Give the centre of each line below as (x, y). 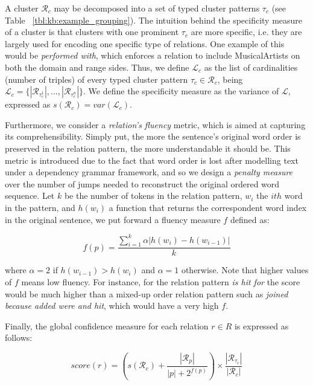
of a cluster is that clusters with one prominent (92, 32)
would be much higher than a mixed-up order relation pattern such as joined (147, 293)
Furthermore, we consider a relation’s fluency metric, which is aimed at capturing (155, 124)
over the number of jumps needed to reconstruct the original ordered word (142, 183)
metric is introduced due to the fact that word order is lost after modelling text (152, 160)
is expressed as (261, 325)
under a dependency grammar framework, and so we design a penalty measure (149, 172)
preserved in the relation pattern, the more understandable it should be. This (148, 148)
